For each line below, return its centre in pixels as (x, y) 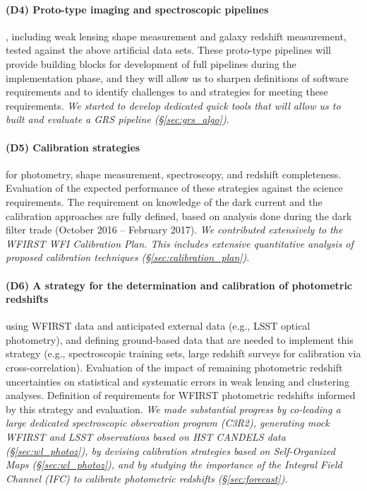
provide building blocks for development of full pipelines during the (151, 63)
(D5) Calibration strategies (73, 147)
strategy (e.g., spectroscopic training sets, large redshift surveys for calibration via (183, 353)
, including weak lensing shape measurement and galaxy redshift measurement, (176, 36)
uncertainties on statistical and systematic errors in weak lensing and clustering (178, 381)
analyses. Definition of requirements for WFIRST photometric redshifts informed (181, 395)
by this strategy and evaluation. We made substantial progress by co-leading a (173, 409)
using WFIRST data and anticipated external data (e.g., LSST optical (158, 326)
